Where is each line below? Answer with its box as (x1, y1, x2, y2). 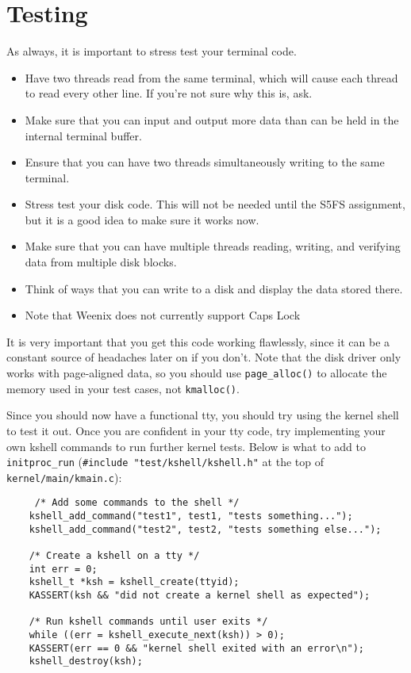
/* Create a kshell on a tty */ (29, 550, 200, 562)
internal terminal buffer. (25, 127, 142, 143)
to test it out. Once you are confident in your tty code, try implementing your (6, 422, 386, 438)
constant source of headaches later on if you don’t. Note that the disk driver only (6, 349, 401, 365)
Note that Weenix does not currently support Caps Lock (25, 307, 301, 323)
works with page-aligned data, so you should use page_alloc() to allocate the (6, 365, 387, 381)
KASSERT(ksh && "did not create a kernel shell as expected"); (29, 590, 371, 602)
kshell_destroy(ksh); (29, 656, 143, 667)
